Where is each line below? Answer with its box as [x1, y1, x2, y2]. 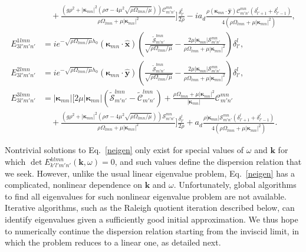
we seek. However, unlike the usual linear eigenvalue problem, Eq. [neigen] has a [5, 167, 295, 179]
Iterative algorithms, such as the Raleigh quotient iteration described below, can [5, 201, 295, 214]
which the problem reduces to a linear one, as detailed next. [5, 236, 221, 248]
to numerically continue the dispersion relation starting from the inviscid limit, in [5, 224, 300, 237]
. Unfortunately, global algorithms [173, 178, 297, 191]
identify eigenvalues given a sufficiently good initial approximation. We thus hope [5, 213, 298, 225]
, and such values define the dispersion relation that [114, 155, 302, 167]
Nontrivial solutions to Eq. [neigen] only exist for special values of [5, 144, 244, 156]
